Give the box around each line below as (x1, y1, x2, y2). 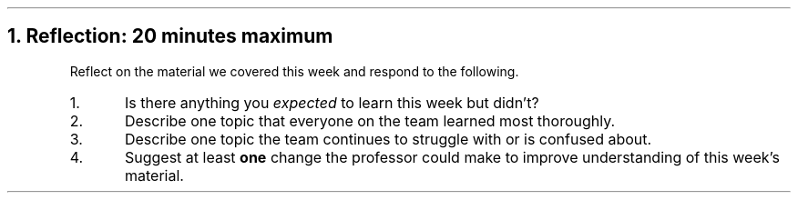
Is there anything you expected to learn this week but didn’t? (124, 93, 539, 112)
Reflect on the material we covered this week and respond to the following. (69, 63, 519, 79)
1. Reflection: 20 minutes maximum (7, 25, 333, 48)
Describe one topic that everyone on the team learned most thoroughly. (124, 111, 616, 130)
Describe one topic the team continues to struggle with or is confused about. (124, 129, 652, 148)
